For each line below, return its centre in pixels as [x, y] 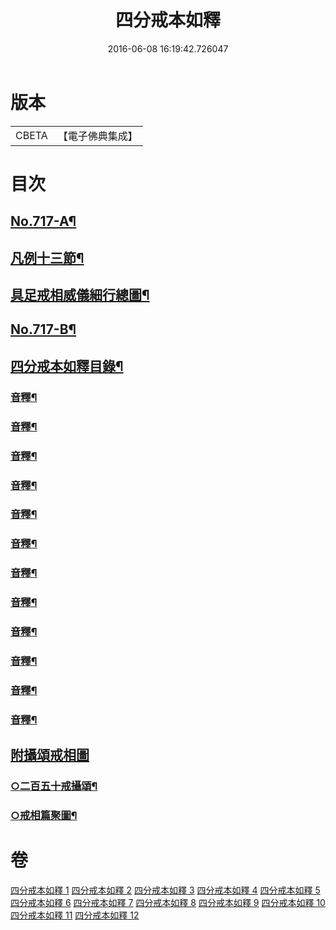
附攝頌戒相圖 [50, 755]
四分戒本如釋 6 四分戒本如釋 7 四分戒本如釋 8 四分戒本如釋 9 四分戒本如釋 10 [168, 903]
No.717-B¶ [43, 329]
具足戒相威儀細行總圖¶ [80, 295]
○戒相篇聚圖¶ [44, 816]
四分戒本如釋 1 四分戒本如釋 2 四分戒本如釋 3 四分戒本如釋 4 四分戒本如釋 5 [165, 890]
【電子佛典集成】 [97, 136]
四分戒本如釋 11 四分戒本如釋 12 [75, 915]
